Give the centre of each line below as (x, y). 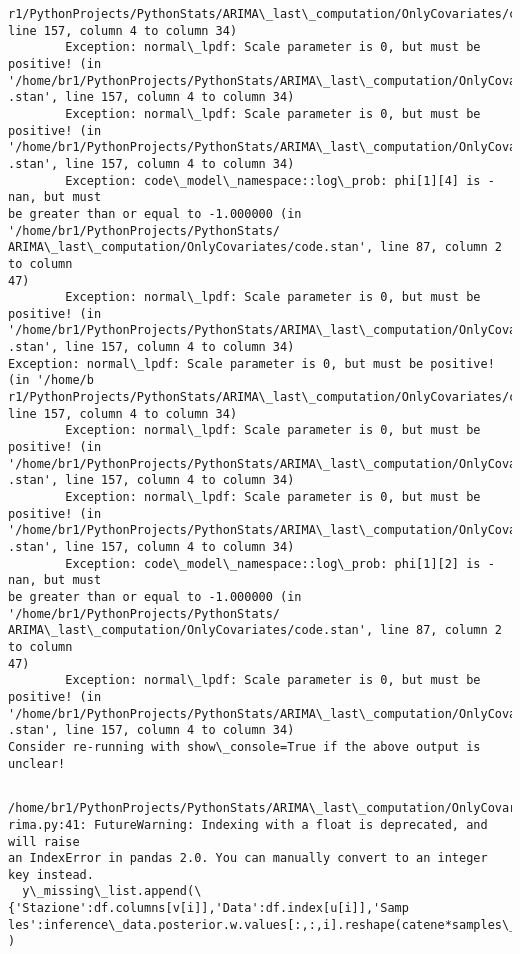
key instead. (51, 874)
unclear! (37, 763)
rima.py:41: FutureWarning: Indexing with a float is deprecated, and (248, 824)
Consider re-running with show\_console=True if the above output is (244, 746)
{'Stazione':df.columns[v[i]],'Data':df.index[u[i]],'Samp (208, 908)
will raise (44, 841)
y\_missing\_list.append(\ (112, 891)
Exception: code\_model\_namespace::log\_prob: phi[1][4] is (273, 180)
